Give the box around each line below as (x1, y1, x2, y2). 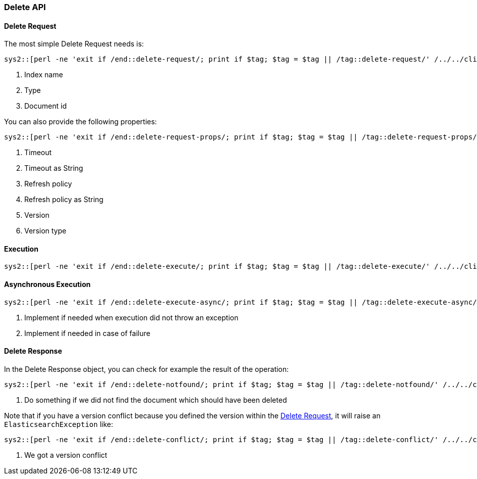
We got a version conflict (24, 450, 108, 459)
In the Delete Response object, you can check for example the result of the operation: (4, 364, 289, 373)
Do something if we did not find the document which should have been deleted (24, 395, 287, 404)
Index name (24, 70, 63, 79)
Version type (24, 226, 67, 235)
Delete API (4, 2, 46, 12)
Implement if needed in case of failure (24, 328, 151, 338)
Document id (24, 102, 67, 111)
